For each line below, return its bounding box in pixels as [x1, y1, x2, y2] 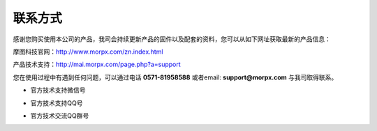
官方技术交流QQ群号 [30, 111, 89, 120]
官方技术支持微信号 [30, 86, 86, 94]
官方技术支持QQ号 [30, 98, 83, 107]
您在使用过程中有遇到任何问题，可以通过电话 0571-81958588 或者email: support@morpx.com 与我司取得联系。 [13, 73, 338, 82]
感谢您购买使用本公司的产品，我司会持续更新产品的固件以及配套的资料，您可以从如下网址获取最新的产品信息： [13, 35, 331, 43]
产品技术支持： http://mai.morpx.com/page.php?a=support [13, 60, 181, 69]
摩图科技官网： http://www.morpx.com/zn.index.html [13, 47, 163, 56]
